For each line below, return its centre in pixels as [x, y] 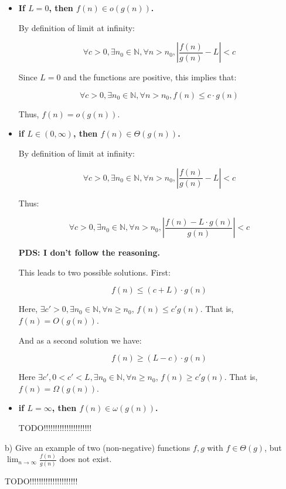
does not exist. [86, 459]
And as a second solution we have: [80, 340]
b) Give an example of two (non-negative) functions [98, 447]
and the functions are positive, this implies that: [150, 77]
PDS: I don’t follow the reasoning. [89, 252]
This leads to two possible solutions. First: [94, 272]
